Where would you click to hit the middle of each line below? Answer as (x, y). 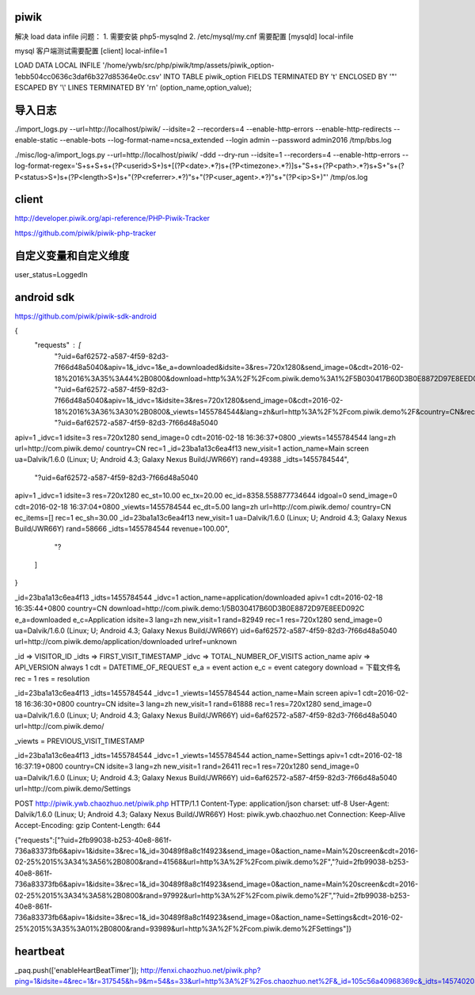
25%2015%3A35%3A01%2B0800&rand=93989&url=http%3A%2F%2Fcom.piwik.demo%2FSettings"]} (183, 928)
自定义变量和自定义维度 (72, 255)
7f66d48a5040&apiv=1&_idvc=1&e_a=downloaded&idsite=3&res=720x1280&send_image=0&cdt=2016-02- (229, 368)
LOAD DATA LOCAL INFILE (58, 65)
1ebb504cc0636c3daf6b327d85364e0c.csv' (88, 76)
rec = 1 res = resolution (52, 678)
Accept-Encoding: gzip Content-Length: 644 (88, 825)
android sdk (45, 297)
